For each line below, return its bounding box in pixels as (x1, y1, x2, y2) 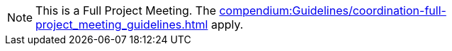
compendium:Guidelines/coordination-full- (219, 3, 446, 17)
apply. (210, 17, 244, 31)
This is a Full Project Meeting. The (35, 3, 216, 17)
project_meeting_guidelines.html (35, 17, 208, 31)
